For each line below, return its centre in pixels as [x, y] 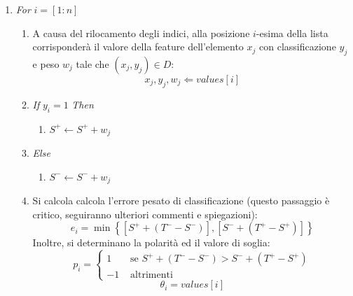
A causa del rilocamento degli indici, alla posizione [141, 33]
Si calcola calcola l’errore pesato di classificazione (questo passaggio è [181, 200]
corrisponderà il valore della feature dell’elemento [138, 47]
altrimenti [152, 275]
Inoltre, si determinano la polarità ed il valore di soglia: [151, 242]
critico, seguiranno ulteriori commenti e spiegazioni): [145, 214]
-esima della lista [292, 33]
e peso [46, 63]
